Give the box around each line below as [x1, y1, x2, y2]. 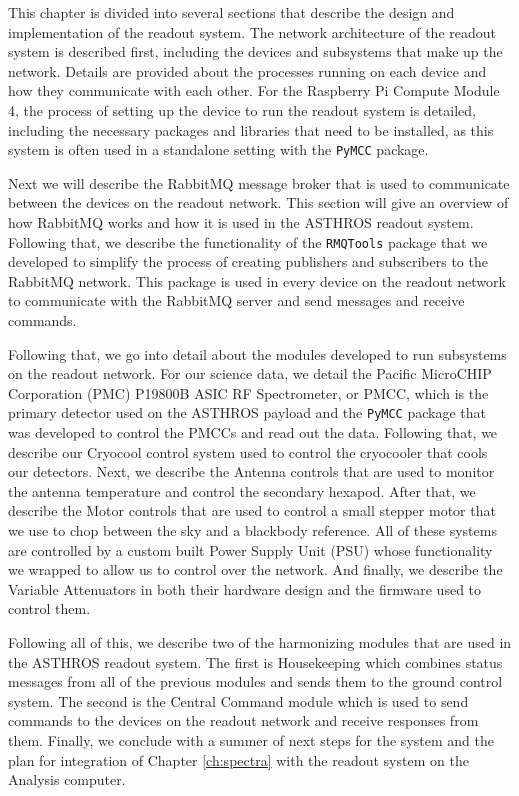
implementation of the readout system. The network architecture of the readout [8, 21, 496, 42]
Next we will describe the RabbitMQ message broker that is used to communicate [8, 172, 510, 193]
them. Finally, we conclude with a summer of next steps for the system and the [8, 729, 494, 750]
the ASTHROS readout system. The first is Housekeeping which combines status [8, 651, 503, 672]
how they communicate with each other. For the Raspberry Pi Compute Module [8, 80, 500, 101]
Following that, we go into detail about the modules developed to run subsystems [8, 343, 507, 364]
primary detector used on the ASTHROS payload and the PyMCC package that [8, 402, 486, 423]
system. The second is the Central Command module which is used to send [8, 690, 469, 711]
